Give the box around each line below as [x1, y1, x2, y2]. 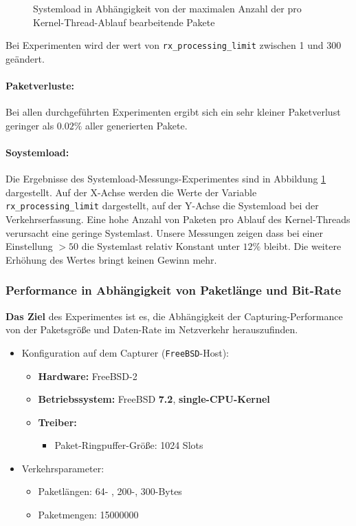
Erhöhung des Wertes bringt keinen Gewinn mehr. [5, 252, 217, 266]
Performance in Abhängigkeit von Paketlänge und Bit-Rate [5, 282, 342, 299]
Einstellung [5, 239, 53, 253]
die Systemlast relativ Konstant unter [81, 239, 240, 253]
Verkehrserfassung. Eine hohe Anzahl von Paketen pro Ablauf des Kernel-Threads [5, 212, 351, 227]
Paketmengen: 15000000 [38, 507, 139, 522]
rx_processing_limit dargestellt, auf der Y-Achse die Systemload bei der [5, 198, 319, 213]
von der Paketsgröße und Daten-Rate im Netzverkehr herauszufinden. [5, 322, 298, 337]
